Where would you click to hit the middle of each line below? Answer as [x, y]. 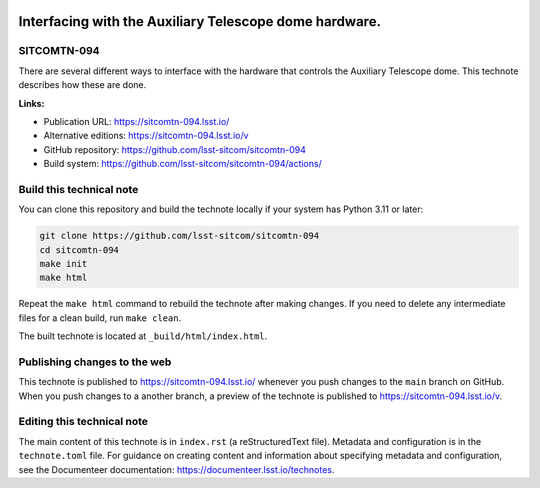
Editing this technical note [83, 422]
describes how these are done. [82, 85]
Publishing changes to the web [95, 362]
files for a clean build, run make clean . [100, 317]
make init [63, 264]
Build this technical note [78, 189]
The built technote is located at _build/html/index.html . [143, 336]
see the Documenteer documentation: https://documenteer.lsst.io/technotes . [176, 469]
